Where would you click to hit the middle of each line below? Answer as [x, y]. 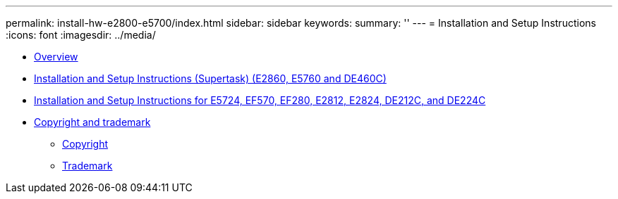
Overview [56, 57]
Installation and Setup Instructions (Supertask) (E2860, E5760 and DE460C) [210, 78]
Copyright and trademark [92, 122]
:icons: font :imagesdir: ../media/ [81, 35]
